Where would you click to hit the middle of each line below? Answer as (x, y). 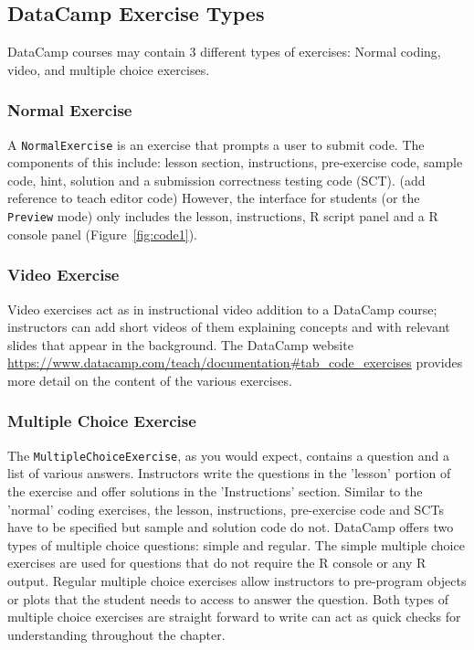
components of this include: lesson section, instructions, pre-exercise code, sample (235, 162)
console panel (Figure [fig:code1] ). (103, 234)
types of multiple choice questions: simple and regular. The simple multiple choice (236, 544)
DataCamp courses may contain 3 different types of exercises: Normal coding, (224, 52)
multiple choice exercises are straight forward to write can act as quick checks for (234, 617)
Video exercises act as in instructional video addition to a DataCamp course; (222, 309)
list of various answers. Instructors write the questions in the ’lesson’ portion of (229, 473)
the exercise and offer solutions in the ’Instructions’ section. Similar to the (215, 490)
